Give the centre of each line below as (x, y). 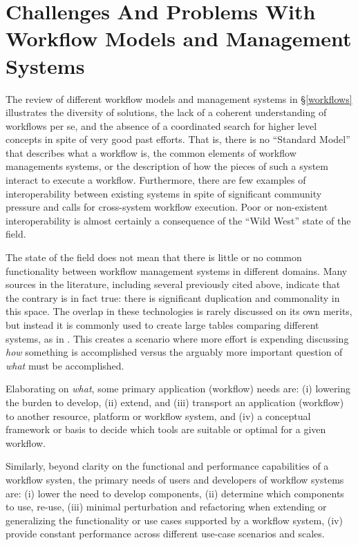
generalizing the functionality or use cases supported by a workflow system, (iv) (174, 520)
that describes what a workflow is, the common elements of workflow (151, 152)
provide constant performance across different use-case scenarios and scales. (165, 534)
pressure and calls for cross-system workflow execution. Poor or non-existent (167, 207)
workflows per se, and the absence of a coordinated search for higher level (161, 125)
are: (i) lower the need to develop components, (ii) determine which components (175, 493)
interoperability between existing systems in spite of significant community (164, 193)
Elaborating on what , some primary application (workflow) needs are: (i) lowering (178, 389)
